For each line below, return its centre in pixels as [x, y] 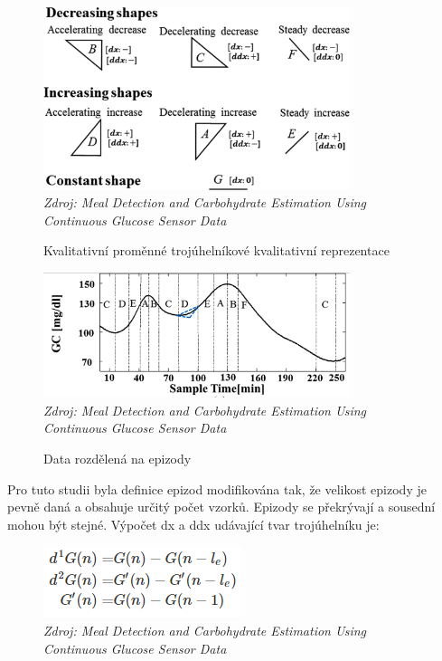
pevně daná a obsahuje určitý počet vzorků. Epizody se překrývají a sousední [221, 507]
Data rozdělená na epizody [118, 458]
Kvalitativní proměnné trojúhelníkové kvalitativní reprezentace [216, 250]
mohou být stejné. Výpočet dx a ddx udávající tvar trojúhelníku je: [193, 524]
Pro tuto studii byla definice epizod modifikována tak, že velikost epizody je [217, 489]
